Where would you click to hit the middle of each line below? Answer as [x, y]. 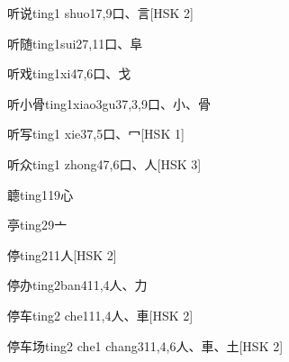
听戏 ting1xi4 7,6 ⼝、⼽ [69, 73]
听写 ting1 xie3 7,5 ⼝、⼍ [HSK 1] [96, 134]
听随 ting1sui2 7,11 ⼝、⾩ [75, 43]
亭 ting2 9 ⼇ [37, 225]
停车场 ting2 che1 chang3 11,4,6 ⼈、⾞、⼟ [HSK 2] [145, 345]
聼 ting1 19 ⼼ [41, 194]
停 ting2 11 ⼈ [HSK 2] [62, 254]
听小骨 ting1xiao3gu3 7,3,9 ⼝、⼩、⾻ [109, 103]
